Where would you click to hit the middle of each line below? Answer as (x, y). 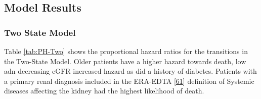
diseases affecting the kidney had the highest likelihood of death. (104, 91)
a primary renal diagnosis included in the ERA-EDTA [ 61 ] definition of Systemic (129, 81)
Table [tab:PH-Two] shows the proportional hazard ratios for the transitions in (126, 51)
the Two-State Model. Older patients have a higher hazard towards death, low (125, 61)
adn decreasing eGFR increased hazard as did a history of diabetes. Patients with (130, 71)
